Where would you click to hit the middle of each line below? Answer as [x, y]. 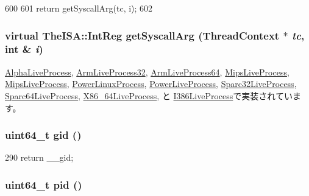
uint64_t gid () [43, 135]
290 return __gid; [39, 157]
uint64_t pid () [44, 184]
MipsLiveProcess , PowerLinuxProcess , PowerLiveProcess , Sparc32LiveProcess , [151, 84]
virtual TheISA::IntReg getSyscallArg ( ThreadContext [142, 35]
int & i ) [24, 49]
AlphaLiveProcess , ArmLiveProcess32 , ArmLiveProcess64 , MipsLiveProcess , [147, 72]
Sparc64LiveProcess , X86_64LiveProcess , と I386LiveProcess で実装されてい [149, 95]
